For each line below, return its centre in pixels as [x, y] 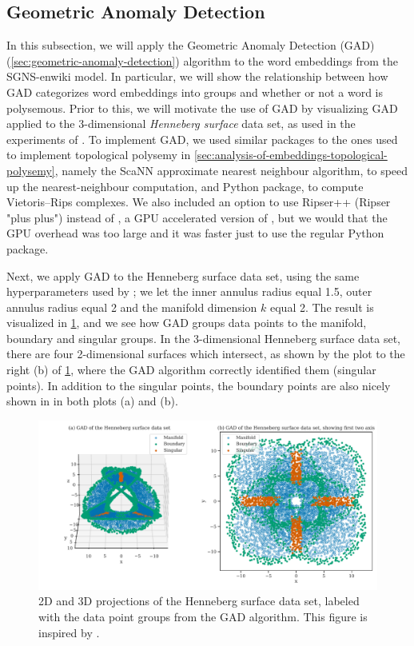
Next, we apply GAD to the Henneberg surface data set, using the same [183, 275]
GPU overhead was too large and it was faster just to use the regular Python [195, 233]
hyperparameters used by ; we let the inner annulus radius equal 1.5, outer [189, 291]
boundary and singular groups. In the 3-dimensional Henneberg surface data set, [203, 338]
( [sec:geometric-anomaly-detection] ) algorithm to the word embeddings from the [202, 60]
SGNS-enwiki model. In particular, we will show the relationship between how [197, 76]
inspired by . [69, 632]
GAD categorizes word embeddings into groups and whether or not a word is [195, 92]
